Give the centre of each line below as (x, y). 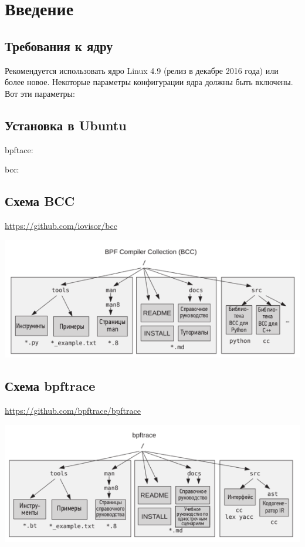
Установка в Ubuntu (66, 125)
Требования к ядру (59, 45)
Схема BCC (40, 201)
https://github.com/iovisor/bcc (61, 225)
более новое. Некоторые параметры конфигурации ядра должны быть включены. (149, 82)
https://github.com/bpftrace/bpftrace (73, 411)
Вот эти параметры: (40, 93)
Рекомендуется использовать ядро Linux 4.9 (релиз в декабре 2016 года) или (142, 70)
